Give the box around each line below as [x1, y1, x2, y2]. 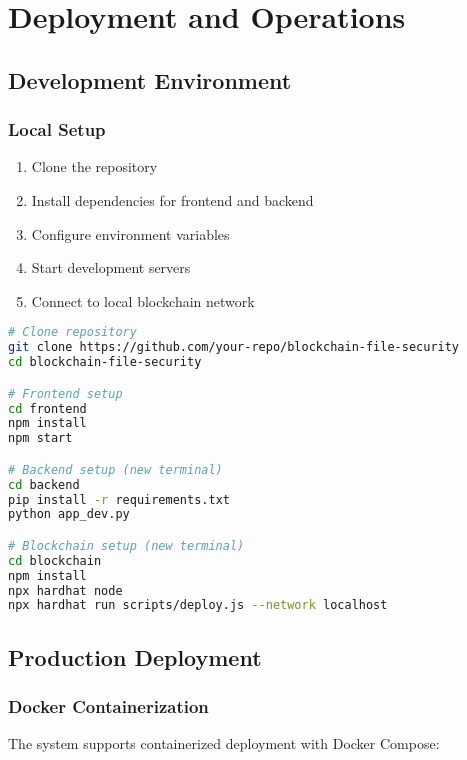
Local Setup [8, 117, 106, 142]
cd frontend [8, 401, 87, 416]
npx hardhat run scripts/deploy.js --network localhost [8, 598, 388, 613]
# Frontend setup [8, 386, 123, 401]
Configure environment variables [31, 223, 230, 244]
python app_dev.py [8, 507, 130, 522]
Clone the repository [31, 156, 158, 177]
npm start [8, 431, 73, 446]
